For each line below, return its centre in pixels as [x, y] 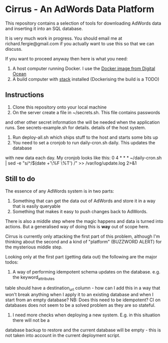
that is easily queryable [37, 206]
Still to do [20, 179]
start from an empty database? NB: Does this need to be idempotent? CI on [83, 300]
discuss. [14, 49]
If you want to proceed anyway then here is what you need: [66, 58]
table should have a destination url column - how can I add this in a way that [83, 289]
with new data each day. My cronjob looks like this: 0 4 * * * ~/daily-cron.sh [83, 157]
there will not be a [31, 320]
